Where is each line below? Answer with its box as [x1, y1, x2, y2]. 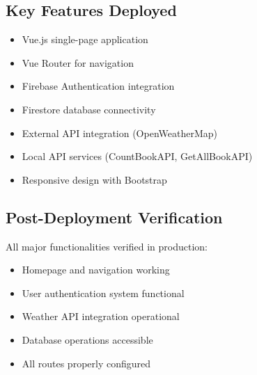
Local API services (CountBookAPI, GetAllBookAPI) [22, 149, 253, 163]
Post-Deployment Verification [6, 206, 223, 228]
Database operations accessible [22, 332, 153, 346]
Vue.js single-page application [22, 32, 148, 47]
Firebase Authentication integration [22, 79, 175, 93]
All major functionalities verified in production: [6, 239, 208, 253]
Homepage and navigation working [22, 262, 170, 277]
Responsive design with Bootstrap [22, 172, 167, 186]
